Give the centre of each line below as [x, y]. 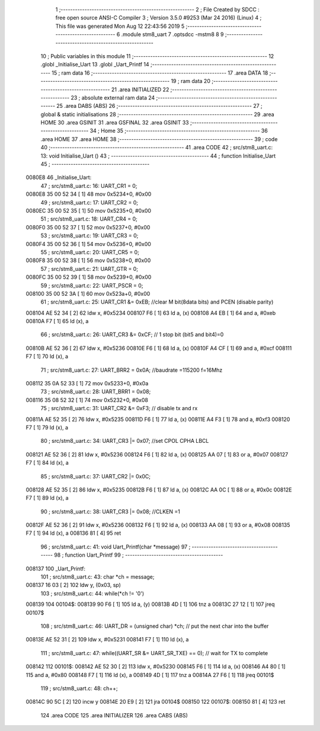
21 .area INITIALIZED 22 [140, 90]
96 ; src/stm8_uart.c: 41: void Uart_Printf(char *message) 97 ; [116, 547]
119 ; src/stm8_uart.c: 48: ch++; [79, 688]
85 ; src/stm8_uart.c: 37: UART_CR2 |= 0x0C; [96, 476]
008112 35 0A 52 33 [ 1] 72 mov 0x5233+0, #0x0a [87, 384]
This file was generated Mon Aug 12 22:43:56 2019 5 [120, 26]
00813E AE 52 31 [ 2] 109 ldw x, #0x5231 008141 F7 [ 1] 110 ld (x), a [107, 640]
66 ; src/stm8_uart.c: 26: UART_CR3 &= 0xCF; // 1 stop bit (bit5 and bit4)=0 [132, 334]
